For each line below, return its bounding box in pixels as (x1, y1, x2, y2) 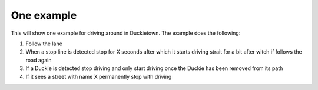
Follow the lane (25, 40, 63, 47)
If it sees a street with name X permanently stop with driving (25, 73, 172, 80)
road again (25, 56, 52, 64)
